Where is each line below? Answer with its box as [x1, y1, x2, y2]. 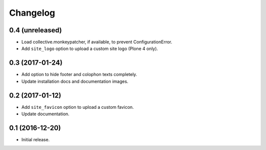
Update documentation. [21, 111, 70, 117]
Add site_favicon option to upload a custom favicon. [21, 104, 134, 110]
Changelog [9, 7, 55, 18]
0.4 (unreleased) [9, 26, 62, 34]
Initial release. [21, 136, 50, 142]
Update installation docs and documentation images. [21, 78, 129, 84]
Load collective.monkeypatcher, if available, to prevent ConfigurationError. [21, 39, 172, 45]
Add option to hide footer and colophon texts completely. [21, 72, 137, 77]
